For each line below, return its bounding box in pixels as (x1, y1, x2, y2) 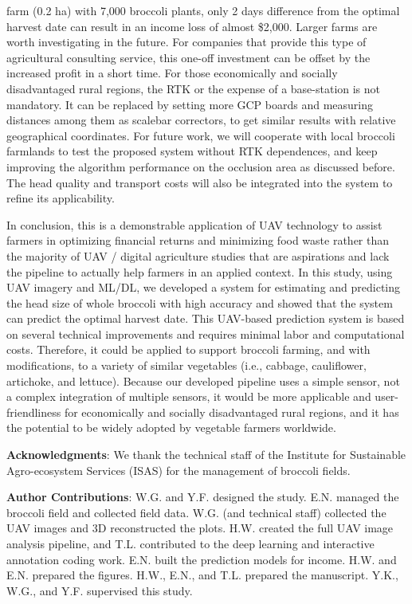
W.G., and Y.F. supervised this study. (6, 582, 193, 598)
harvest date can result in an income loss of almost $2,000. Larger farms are (6, 18, 378, 34)
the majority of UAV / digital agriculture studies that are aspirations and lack (6, 247, 390, 264)
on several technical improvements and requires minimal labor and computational (6, 325, 405, 342)
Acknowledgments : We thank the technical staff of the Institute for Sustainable (6, 446, 406, 463)
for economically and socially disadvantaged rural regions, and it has (64, 403, 399, 420)
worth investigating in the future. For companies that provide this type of (6, 33, 367, 50)
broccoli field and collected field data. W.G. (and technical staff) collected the (6, 504, 386, 520)
